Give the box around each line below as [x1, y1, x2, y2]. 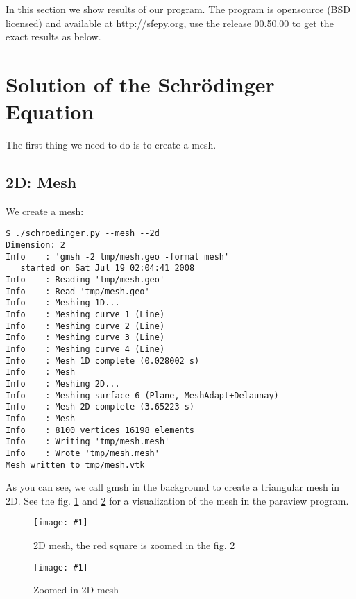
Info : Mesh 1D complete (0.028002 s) [6, 355, 200, 366]
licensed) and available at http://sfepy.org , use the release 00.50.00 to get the [6, 15, 334, 30]
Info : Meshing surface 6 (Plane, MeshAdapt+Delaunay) [6, 390, 279, 400]
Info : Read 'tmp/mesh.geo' [6, 286, 150, 296]
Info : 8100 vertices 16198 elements [6, 425, 195, 435]
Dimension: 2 [6, 240, 65, 251]
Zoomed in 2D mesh [33, 582, 119, 597]
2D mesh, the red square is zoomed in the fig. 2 [33, 538, 235, 552]
